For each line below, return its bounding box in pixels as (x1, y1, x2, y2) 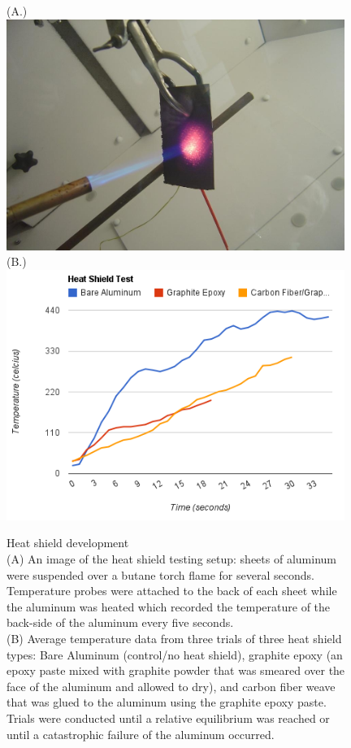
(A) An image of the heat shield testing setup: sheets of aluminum (6, 550, 336, 567)
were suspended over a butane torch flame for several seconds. (6, 566, 314, 583)
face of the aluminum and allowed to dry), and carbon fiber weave (6, 677, 336, 694)
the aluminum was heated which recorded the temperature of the (6, 598, 331, 615)
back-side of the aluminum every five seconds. (6, 614, 234, 631)
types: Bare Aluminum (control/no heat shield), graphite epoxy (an (6, 646, 343, 663)
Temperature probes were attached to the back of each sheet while (6, 582, 337, 599)
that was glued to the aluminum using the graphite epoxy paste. (6, 694, 327, 711)
